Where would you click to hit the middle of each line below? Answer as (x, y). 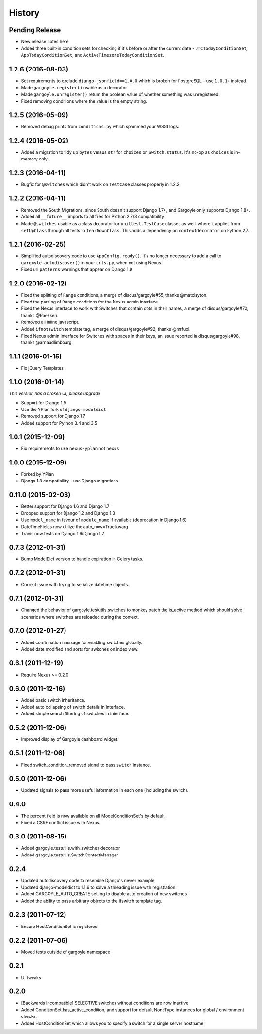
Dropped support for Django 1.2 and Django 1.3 (68, 513)
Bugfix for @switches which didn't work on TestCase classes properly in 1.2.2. (101, 184)
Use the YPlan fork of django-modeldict (64, 410)
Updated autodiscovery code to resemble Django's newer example (88, 880)
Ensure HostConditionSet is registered (59, 926)
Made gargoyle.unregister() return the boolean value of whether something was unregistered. (121, 94)
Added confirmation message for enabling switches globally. (82, 642)
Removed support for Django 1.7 (53, 416)
